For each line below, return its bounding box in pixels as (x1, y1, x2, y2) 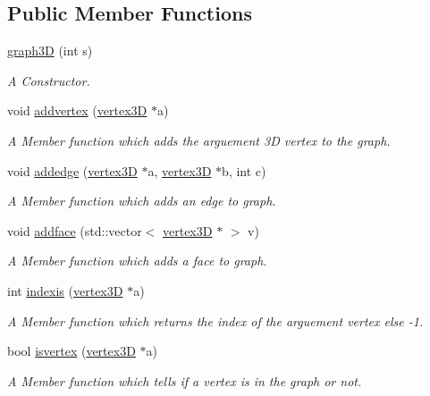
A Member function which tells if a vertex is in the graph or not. (7, 371, 362, 390)
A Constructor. (7, 71, 90, 89)
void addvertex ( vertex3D (7, 101, 148, 120)
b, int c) (222, 161, 266, 180)
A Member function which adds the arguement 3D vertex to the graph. (7, 131, 391, 149)
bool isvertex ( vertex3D (7, 341, 136, 360)
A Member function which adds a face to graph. (7, 251, 267, 270)
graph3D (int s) (7, 41, 93, 60)
